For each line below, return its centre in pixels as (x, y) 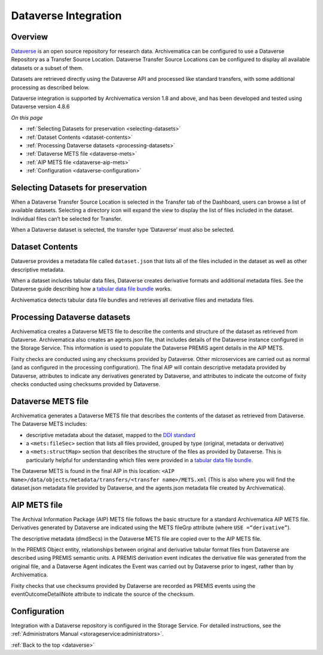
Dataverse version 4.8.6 (40, 107)
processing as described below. (50, 87)
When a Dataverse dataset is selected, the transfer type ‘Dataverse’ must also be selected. (123, 230)
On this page (27, 117)
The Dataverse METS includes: (49, 424)
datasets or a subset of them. (47, 68)
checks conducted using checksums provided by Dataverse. (86, 384)
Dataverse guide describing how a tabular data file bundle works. (92, 289)
